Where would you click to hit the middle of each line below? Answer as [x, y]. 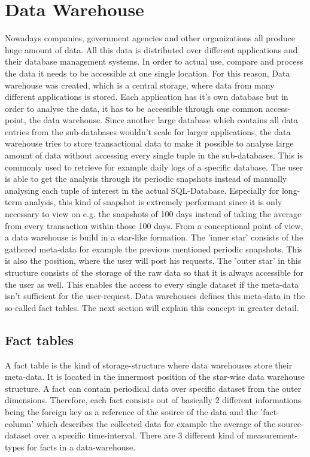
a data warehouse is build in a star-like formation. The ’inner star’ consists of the [154, 237]
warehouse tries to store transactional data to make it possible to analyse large [149, 143]
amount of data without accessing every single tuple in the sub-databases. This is [154, 155]
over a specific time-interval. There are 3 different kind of [139, 435]
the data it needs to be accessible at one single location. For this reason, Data [148, 73]
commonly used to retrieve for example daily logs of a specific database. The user [154, 167]
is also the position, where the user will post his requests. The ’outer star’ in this [153, 261]
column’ [19, 423]
